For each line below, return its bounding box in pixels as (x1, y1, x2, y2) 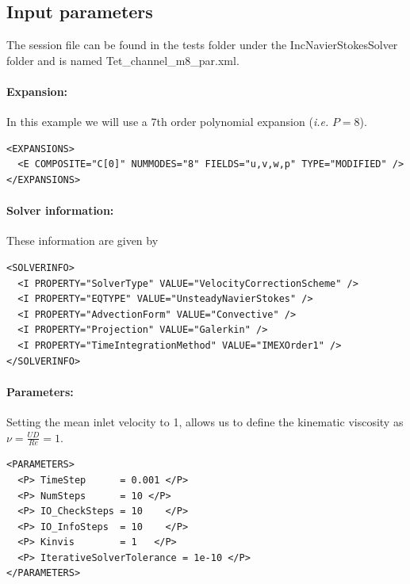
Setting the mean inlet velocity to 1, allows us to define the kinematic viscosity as (6, 413, 404, 429)
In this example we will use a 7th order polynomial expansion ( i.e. (6, 113, 329, 130)
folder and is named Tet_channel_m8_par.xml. (6, 52, 239, 68)
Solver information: (6, 202, 114, 219)
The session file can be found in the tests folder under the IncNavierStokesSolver (6, 36, 398, 53)
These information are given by (6, 232, 159, 249)
